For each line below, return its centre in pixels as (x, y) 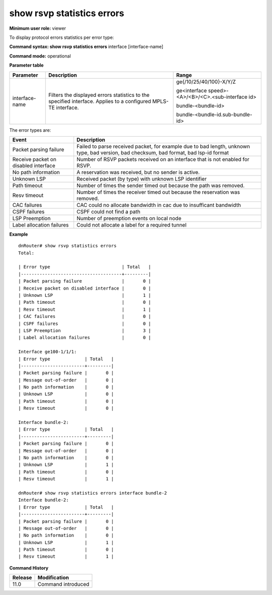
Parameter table (26, 65)
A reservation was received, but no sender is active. (138, 172)
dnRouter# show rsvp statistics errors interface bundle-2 (93, 493)
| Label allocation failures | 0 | (85, 338)
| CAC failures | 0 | (85, 316)
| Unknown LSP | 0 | (66, 394)
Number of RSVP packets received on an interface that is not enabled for (163, 159)
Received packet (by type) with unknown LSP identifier (142, 179)
